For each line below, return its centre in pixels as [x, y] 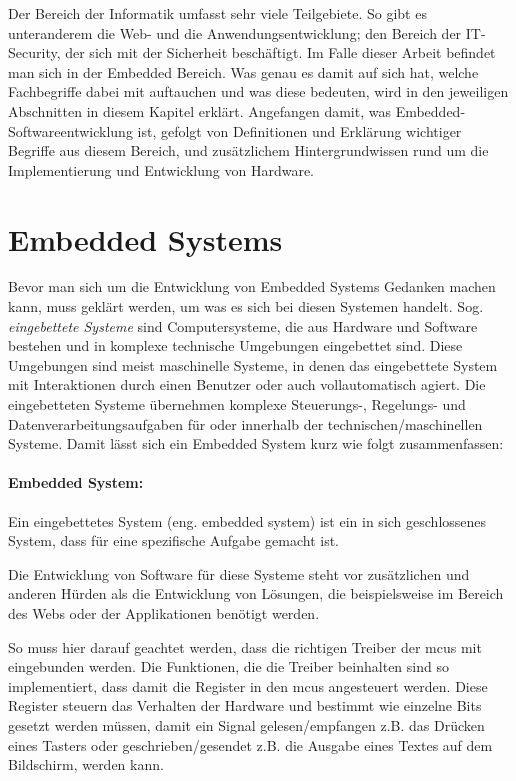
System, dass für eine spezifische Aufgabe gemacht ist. [174, 540]
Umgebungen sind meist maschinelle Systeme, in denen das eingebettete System [253, 364]
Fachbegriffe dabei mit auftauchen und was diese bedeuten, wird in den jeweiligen [258, 91]
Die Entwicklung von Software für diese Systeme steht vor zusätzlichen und [239, 573]
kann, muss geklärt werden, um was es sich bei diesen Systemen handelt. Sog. [246, 306]
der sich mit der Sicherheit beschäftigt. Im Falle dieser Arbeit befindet [280, 52]
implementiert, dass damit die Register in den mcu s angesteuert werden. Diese [248, 685]
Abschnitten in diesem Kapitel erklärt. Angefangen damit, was [199, 110]
